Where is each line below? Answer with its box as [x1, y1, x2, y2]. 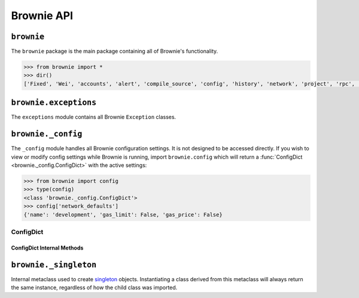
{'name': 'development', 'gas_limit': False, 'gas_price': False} [23, 211, 223, 218]
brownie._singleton [11, 260, 97, 269]
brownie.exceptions [11, 98, 97, 108]
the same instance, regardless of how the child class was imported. [11, 284, 178, 291]
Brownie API [11, 9, 74, 22]
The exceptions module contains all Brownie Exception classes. [11, 114, 177, 121]
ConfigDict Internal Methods [11, 244, 84, 251]
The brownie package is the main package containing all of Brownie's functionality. [11, 48, 218, 55]
